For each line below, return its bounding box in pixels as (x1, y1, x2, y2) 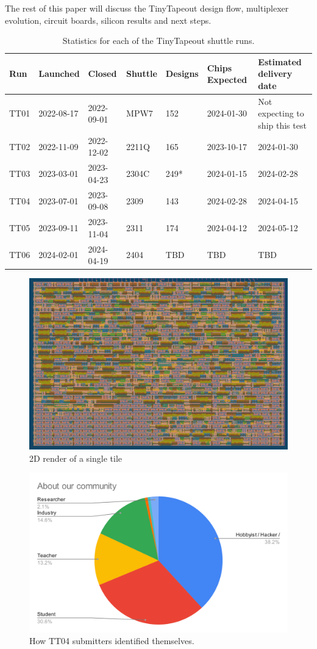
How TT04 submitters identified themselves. (29, 634, 194, 647)
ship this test (258, 119, 307, 131)
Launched (38, 67, 80, 80)
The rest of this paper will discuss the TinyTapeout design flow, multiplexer (5, 2, 289, 14)
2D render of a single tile (29, 451, 123, 464)
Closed (88, 67, 117, 80)
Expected (207, 73, 248, 86)
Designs (165, 67, 199, 80)
